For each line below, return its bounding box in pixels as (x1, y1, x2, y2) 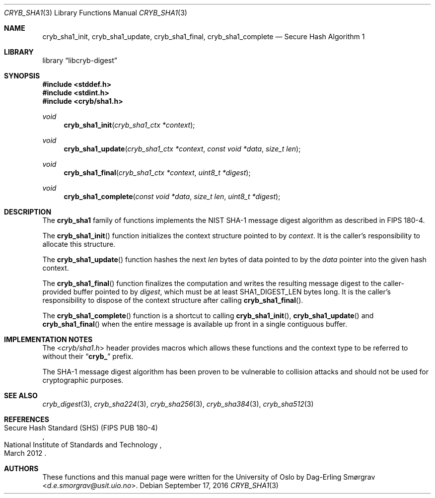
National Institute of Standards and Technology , (4, 440, 162, 449)
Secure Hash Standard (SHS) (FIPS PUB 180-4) (4, 424, 158, 432)
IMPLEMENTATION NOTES (4, 335, 93, 344)
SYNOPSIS (4, 71, 40, 80)
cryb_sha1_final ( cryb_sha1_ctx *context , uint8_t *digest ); (64, 168, 251, 177)
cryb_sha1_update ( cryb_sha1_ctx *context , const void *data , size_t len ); (64, 144, 301, 153)
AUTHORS (4, 464, 39, 473)
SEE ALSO (4, 391, 38, 400)
